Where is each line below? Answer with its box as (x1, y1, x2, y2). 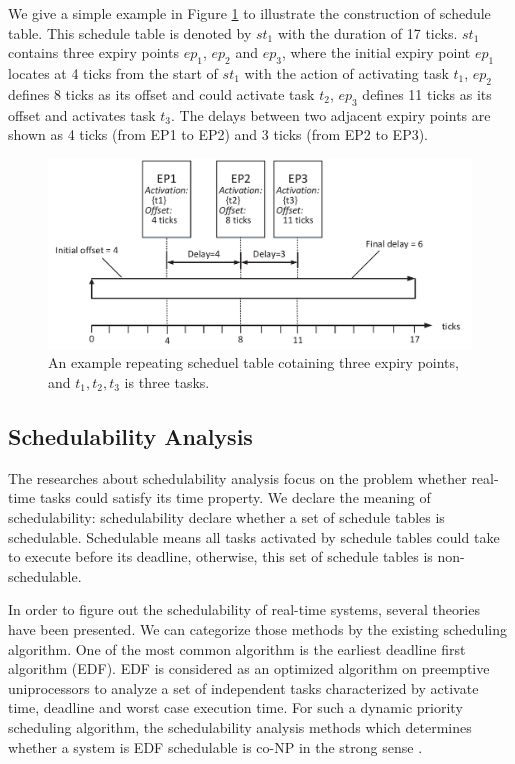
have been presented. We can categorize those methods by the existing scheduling (8, 618, 507, 639)
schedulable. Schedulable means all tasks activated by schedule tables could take (8, 526, 500, 547)
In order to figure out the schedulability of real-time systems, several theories (8, 599, 480, 620)
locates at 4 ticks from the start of (8, 62, 218, 83)
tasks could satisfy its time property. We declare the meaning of (39, 487, 431, 508)
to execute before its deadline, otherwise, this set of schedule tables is (8, 546, 433, 567)
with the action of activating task (244, 62, 449, 83)
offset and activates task (8, 104, 156, 125)
